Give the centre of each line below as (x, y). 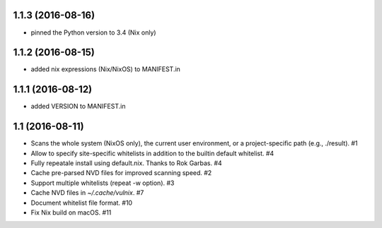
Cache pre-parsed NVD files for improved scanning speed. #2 (121, 173)
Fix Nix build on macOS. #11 (71, 212)
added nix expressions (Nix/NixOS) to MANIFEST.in (105, 69)
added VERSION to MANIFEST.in (78, 107)
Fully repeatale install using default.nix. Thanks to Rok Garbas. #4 (126, 163)
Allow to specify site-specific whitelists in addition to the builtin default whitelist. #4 (152, 153)
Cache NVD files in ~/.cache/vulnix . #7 (87, 193)
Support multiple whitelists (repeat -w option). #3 (103, 183)
